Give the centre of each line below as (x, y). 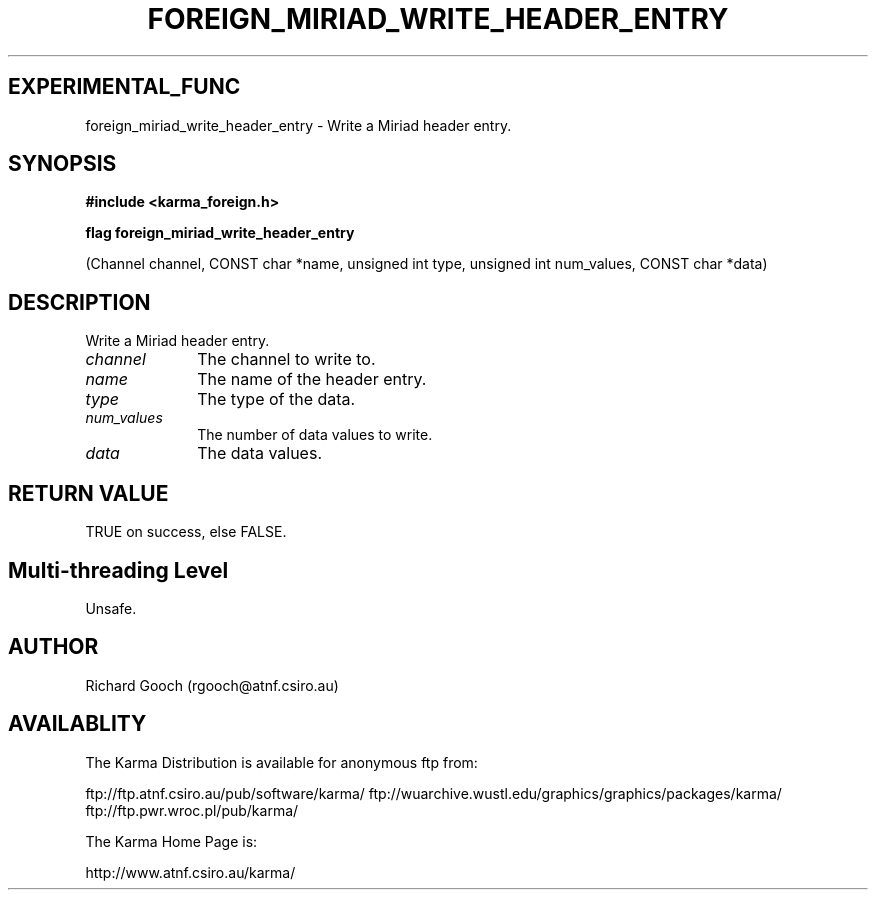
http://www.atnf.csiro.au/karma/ (190, 872)
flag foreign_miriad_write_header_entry (220, 233)
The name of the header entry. (312, 379)
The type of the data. (276, 399)
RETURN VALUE (88, 493)
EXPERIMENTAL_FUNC (124, 87)
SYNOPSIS (62, 164)
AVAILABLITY (77, 724)
